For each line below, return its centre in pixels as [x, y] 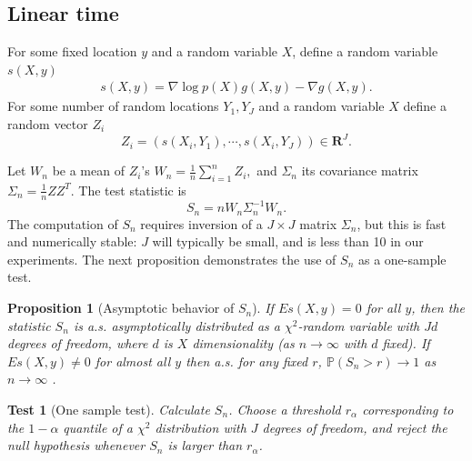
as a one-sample [402, 259]
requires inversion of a [201, 223]
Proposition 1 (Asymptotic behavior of [121, 308]
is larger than [205, 445]
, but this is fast [402, 223]
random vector [48, 124]
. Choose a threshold [285, 410]
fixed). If [406, 343]
